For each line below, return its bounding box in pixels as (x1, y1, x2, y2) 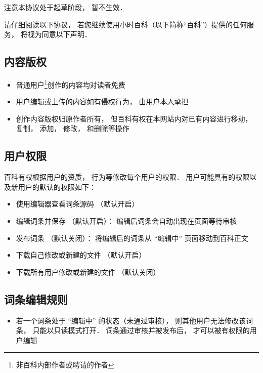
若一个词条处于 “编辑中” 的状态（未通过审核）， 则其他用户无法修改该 (16, 315, 246, 325)
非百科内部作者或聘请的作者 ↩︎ (16, 359, 114, 370)
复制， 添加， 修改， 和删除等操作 (16, 123, 129, 134)
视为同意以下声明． (27, 29, 92, 39)
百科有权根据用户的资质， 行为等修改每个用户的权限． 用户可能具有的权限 (4, 172, 250, 182)
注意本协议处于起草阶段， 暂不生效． (4, 2, 127, 12)
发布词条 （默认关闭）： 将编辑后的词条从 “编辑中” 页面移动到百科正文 (16, 232, 248, 243)
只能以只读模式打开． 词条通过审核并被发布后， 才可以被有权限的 (32, 325, 250, 336)
